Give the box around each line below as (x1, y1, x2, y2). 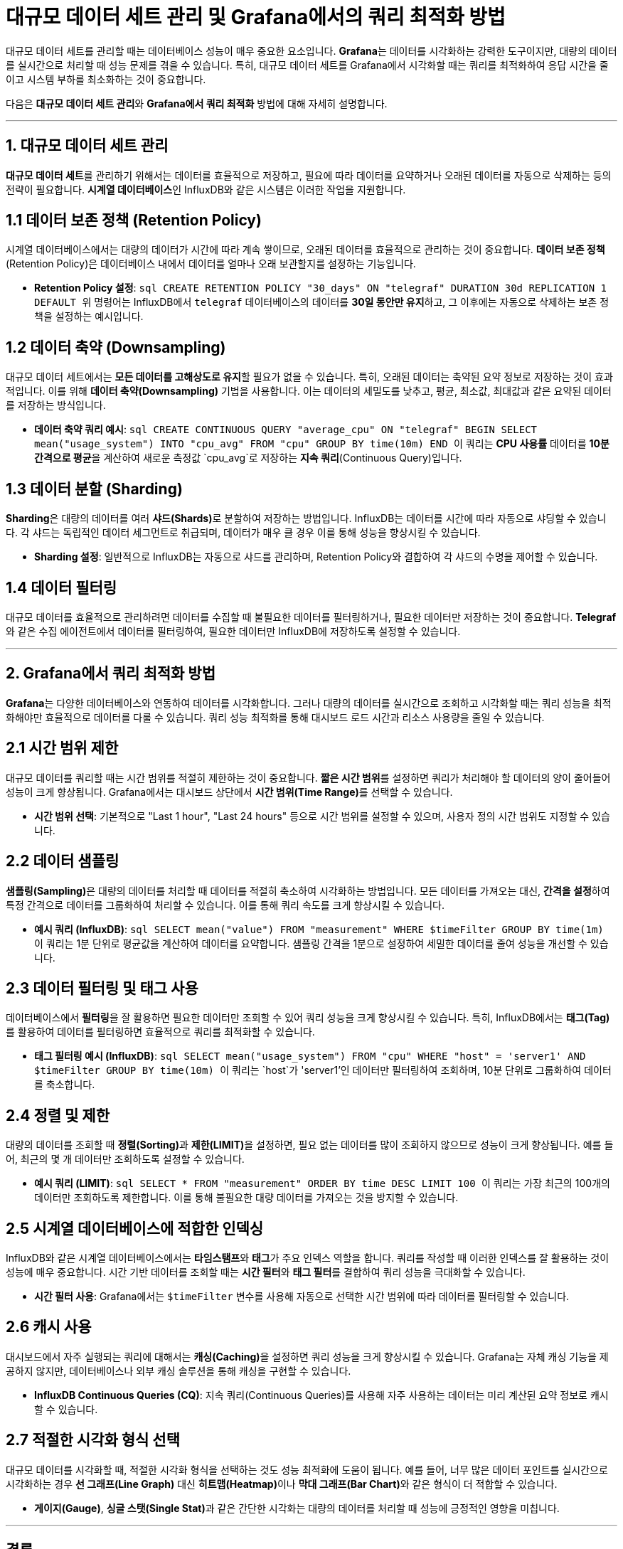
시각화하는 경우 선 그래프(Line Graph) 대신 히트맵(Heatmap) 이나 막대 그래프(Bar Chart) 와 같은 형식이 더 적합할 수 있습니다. (6, 1477, 558, 1490)
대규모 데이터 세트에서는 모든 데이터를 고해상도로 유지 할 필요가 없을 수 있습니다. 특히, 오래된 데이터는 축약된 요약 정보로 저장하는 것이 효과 (6, 371, 613, 383)
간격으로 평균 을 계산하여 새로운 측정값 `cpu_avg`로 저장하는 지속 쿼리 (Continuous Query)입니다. (34, 452, 462, 464)
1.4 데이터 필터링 (6, 578, 117, 597)
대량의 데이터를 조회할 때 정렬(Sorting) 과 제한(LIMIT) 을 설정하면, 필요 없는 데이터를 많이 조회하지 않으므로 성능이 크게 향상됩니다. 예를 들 (6, 1139, 614, 1151)
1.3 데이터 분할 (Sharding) (6, 479, 183, 498)
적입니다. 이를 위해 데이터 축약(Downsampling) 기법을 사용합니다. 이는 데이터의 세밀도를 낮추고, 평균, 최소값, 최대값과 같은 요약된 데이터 (6, 385, 612, 398)
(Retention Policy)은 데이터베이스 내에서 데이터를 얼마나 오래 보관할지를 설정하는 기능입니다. (6, 257, 416, 270)
